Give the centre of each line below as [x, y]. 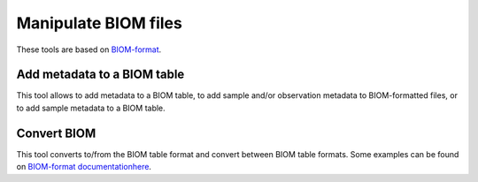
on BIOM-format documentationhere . [84, 167]
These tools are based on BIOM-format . [89, 49]
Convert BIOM [56, 133]
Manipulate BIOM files [100, 23]
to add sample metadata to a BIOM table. [91, 108]
